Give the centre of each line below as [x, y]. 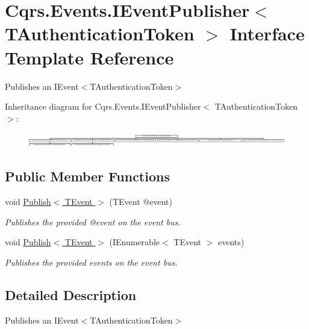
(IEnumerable [135, 242]
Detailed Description [71, 294]
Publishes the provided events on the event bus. [91, 262]
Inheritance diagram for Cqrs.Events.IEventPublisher [103, 106]
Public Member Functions [87, 176]
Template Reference [89, 57]
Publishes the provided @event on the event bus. [93, 221]
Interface [267, 33]
